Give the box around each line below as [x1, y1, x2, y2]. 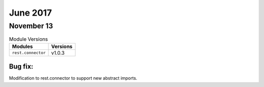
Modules [12, 43, 33, 50]
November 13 [9, 22, 53, 30]
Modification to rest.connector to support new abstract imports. [9, 75, 137, 81]
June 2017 [9, 7, 52, 18]
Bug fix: [9, 63, 34, 71]
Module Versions [9, 36, 48, 43]
